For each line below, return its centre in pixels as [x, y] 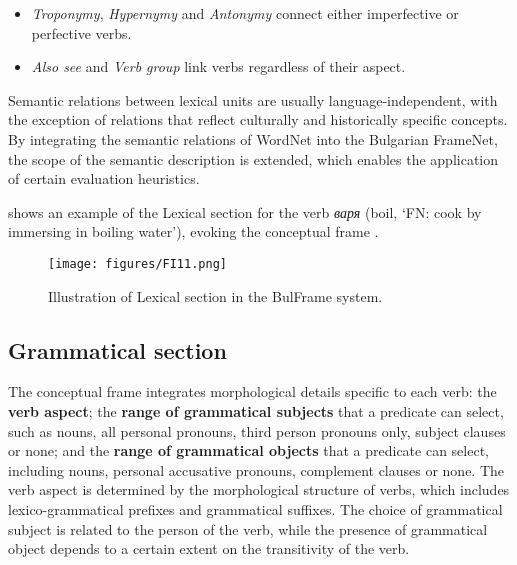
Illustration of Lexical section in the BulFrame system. [215, 295]
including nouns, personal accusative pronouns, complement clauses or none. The [256, 469]
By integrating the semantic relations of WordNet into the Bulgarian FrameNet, [253, 138]
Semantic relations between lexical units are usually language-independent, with [253, 99]
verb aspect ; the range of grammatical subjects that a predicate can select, [256, 410]
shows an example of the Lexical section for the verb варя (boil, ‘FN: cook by [245, 211]
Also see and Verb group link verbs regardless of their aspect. [218, 66]
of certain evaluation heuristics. [104, 178]
